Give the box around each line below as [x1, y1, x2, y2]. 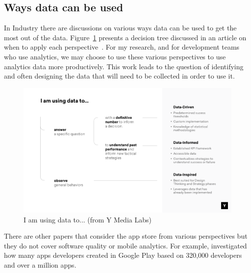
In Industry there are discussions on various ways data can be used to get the [4, 23, 237, 33]
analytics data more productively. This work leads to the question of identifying [4, 61, 244, 71]
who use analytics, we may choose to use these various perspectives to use [4, 51, 226, 61]
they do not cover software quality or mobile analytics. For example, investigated [4, 240, 247, 250]
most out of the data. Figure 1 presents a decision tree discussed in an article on [4, 32, 247, 42]
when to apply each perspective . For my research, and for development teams [4, 42, 240, 52]
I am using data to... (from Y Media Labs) [24, 214, 151, 224]
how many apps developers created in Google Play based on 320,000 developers [4, 250, 242, 260]
